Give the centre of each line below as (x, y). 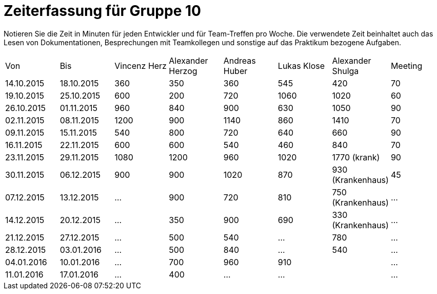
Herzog (183, 71)
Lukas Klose (301, 66)
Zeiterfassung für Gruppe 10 (102, 11)
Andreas (240, 60)
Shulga (345, 71)
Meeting (406, 66)
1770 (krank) (356, 157)
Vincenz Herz (141, 66)
